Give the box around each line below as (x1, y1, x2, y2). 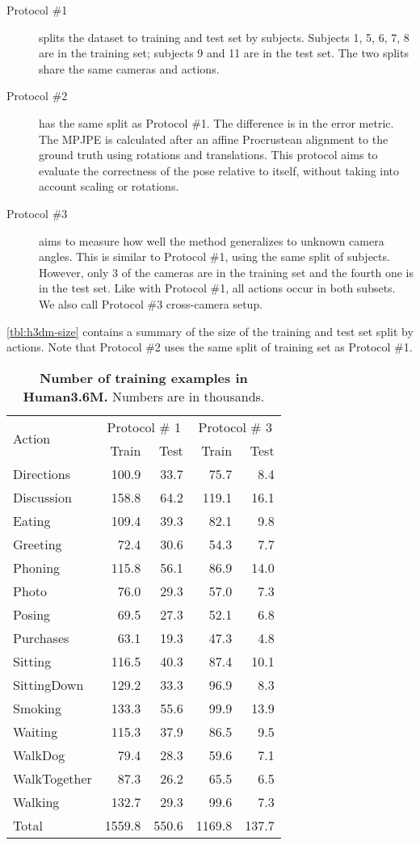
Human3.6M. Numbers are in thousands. (23, 386, 265, 406)
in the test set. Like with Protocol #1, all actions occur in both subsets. (39, 280, 396, 296)
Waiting (13, 721, 58, 741)
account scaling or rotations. (39, 178, 179, 195)
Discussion (13, 487, 72, 507)
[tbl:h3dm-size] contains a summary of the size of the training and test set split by (6, 322, 414, 339)
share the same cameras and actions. (39, 60, 220, 77)
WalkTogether (13, 768, 92, 788)
